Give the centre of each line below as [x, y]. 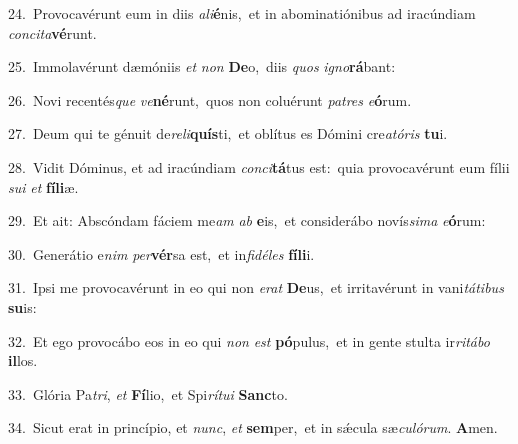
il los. [23, 360]
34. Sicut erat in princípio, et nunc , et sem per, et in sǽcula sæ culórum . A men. [253, 427]
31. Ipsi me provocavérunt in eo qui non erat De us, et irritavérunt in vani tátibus [256, 287]
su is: [22, 306]
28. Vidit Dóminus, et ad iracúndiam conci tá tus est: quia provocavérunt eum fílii [259, 166]
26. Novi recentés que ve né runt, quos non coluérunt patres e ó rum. [210, 99]
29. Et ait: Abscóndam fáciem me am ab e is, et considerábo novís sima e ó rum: [247, 220]
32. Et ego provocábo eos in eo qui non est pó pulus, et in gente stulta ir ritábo [249, 340]
